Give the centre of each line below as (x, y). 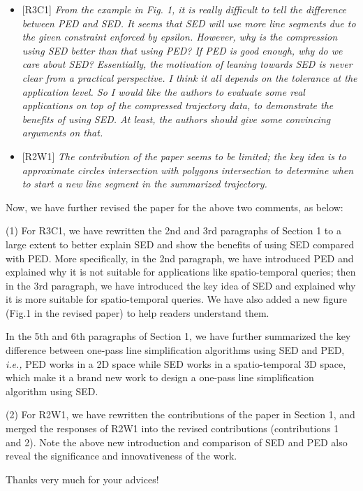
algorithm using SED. (52, 391)
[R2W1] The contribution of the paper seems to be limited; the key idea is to (184, 156)
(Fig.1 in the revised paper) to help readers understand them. (138, 312)
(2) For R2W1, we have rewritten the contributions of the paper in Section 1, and (180, 414)
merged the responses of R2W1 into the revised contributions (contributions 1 (172, 428)
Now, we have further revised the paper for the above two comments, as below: (175, 207)
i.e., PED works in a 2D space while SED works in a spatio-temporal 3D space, (176, 363)
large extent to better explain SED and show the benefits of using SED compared (180, 244)
